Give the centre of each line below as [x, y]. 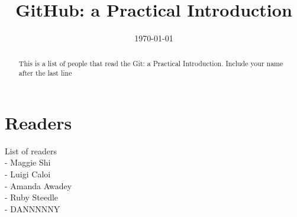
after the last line [45, 73]
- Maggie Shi [28, 162]
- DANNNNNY [33, 208]
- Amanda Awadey [38, 185]
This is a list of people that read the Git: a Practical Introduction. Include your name [151, 63]
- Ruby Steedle [32, 197]
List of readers [31, 150]
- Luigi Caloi [28, 174]
